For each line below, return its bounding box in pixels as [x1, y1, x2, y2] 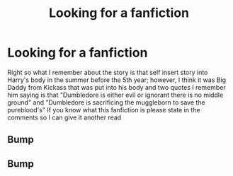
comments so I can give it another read [7, 113, 122, 122]
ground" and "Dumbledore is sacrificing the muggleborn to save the [7, 98, 205, 107]
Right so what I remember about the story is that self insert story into [7, 68, 208, 76]
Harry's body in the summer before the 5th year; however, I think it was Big [7, 76, 227, 84]
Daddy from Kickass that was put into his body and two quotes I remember [7, 83, 226, 91]
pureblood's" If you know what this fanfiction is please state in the [7, 105, 200, 114]
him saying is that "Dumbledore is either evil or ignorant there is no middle [7, 90, 224, 99]
